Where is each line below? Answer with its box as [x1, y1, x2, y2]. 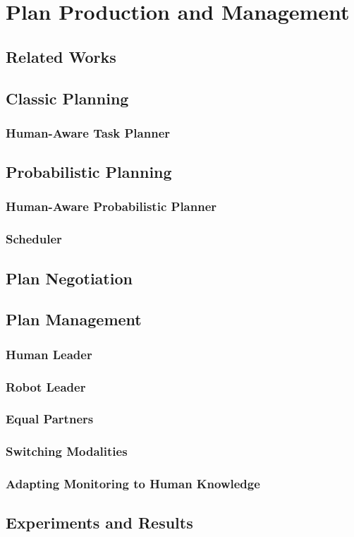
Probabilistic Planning [6, 161, 172, 183]
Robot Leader [6, 378, 86, 395]
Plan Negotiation [6, 267, 133, 289]
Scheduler [6, 230, 62, 248]
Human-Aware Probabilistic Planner [6, 198, 217, 215]
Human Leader [6, 345, 92, 363]
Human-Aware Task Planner [6, 123, 171, 141]
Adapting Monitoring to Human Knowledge [6, 475, 260, 493]
